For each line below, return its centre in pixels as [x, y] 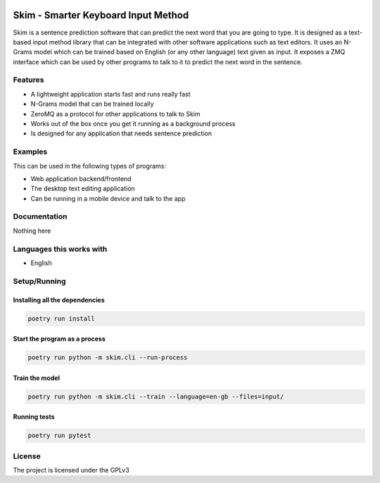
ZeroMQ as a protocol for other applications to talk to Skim [115, 114]
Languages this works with [60, 249]
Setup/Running [39, 281]
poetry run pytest [59, 436]
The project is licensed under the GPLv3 [71, 470]
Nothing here [32, 231]
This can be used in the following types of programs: [90, 166]
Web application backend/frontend [81, 178]
